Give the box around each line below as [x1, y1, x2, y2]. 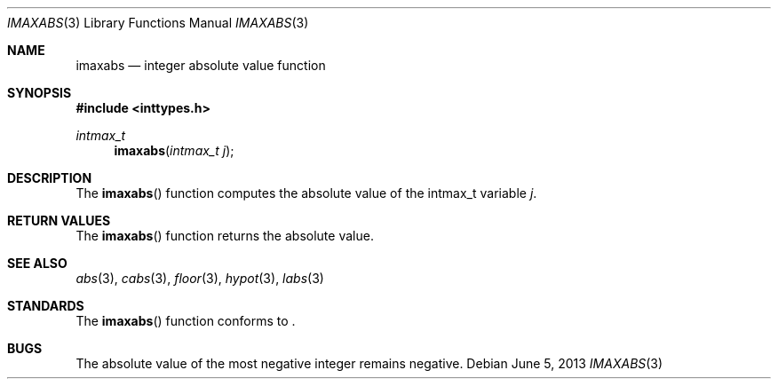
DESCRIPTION [7, 170, 92, 185]
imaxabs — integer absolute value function [75, 58, 326, 73]
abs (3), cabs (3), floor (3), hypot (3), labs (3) [75, 271, 324, 286]
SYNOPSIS [7, 85, 72, 100]
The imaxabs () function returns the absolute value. [75, 228, 374, 243]
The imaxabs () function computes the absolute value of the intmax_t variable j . [75, 185, 537, 201]
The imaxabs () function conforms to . [75, 313, 296, 328]
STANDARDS [7, 298, 84, 313]
